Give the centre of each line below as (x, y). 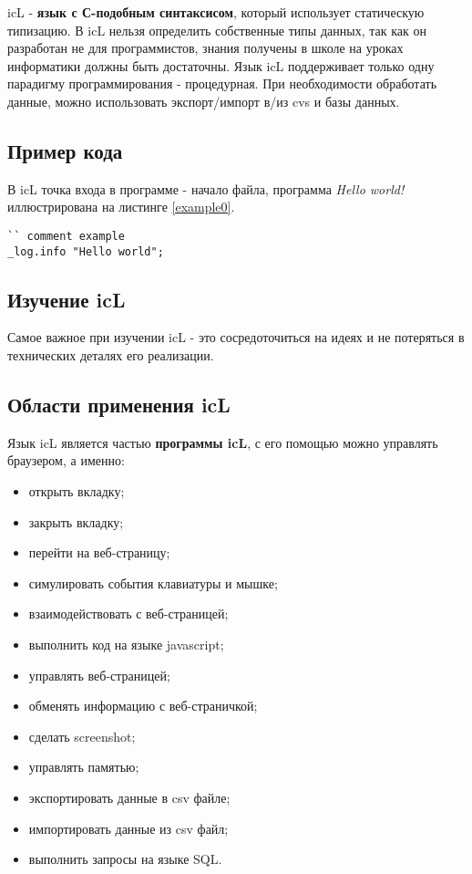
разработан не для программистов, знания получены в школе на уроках (205, 48)
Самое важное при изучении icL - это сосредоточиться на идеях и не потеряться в (236, 337)
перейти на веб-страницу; (99, 552)
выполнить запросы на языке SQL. (125, 859)
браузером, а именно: (66, 460)
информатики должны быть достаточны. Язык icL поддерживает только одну (221, 65)
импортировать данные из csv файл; (128, 828)
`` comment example (66, 236)
